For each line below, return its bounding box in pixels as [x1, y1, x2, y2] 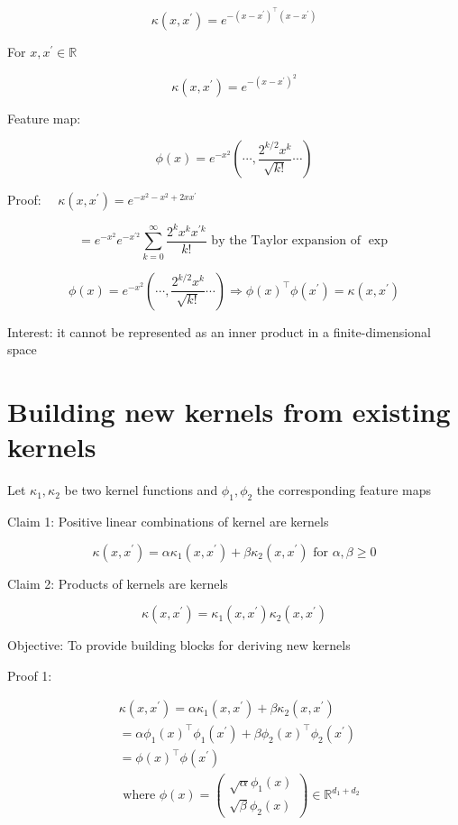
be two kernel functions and [64, 481, 218, 500]
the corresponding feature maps [256, 481, 432, 500]
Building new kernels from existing [7, 392, 451, 429]
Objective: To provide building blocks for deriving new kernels [7, 636, 351, 655]
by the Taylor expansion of [211, 234, 362, 248]
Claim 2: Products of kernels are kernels [7, 573, 228, 592]
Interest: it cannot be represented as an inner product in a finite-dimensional [7, 322, 431, 341]
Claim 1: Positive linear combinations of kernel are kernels [7, 511, 329, 530]
